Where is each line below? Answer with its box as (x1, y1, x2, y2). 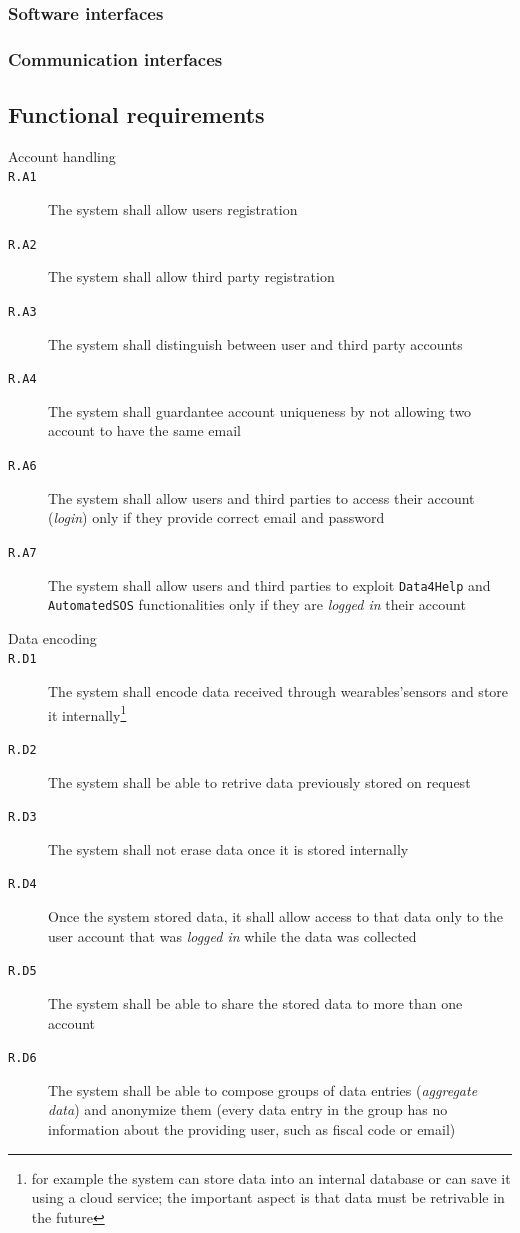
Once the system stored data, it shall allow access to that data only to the (48, 906, 504, 927)
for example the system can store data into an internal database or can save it (31, 1167, 511, 1188)
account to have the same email (48, 420, 241, 441)
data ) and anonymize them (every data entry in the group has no (48, 1099, 448, 1120)
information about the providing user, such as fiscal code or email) (48, 1119, 456, 1140)
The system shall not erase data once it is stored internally (48, 838, 409, 859)
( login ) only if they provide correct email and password (48, 507, 385, 528)
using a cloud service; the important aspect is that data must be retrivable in (31, 1187, 505, 1208)
